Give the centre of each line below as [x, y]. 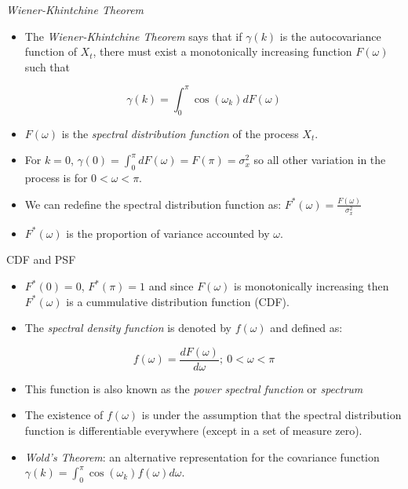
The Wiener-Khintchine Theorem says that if [133, 36]
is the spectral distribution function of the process [180, 133]
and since [171, 286]
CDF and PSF [41, 259]
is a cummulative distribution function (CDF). [178, 301]
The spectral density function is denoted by [128, 328]
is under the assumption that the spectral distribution [271, 415]
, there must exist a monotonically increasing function [222, 51]
